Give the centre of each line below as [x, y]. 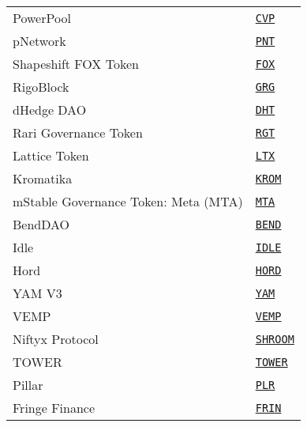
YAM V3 [37, 293]
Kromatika [43, 178]
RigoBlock [41, 87]
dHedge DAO [50, 110]
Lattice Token [51, 155]
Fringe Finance [54, 408]
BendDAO [41, 224]
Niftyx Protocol [56, 339]
